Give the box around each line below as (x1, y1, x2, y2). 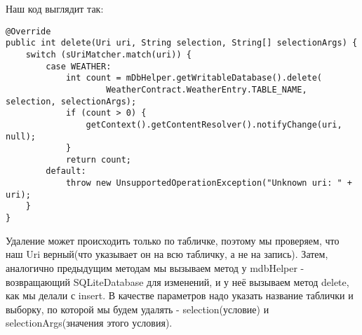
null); (6, 131, 36, 142)
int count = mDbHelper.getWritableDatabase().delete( (65, 73, 323, 83)
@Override (6, 26, 51, 36)
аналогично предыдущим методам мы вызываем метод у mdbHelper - (6, 260, 304, 275)
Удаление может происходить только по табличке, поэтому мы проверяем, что (6, 233, 340, 247)
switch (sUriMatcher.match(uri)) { (25, 49, 192, 60)
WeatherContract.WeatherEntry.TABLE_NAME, (106, 84, 307, 95)
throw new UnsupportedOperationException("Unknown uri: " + (65, 178, 352, 189)
